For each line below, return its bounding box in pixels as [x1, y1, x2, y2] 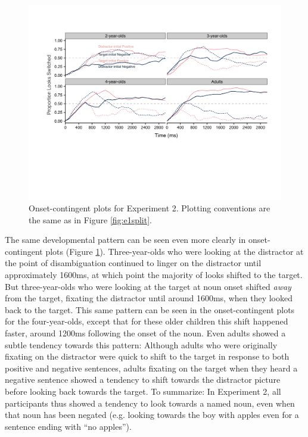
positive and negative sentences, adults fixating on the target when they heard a [5, 361, 298, 374]
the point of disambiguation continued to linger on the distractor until [5, 257, 262, 269]
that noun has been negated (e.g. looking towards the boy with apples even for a [5, 408, 299, 421]
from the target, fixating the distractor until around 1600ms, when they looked [5, 292, 293, 304]
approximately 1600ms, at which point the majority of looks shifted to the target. [5, 269, 303, 281]
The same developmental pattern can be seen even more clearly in [5, 233, 246, 246]
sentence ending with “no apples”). [5, 420, 132, 432]
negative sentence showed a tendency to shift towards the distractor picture [5, 373, 281, 386]
